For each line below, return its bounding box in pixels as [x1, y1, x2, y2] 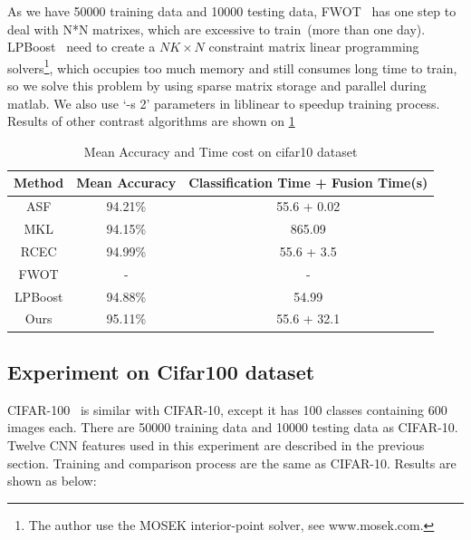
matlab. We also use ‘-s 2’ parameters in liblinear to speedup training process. [7, 93, 440, 112]
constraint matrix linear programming [208, 37, 419, 56]
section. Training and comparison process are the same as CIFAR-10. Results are [7, 453, 457, 472]
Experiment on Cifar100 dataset [7, 357, 315, 385]
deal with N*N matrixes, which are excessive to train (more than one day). [7, 19, 426, 38]
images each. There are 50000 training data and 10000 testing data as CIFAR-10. [7, 418, 458, 437]
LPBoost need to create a [7, 37, 156, 56]
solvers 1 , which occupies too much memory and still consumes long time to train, [7, 55, 457, 77]
